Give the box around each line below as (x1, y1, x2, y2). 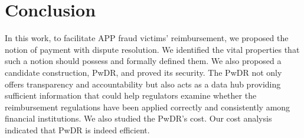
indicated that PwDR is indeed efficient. (5, 123, 150, 136)
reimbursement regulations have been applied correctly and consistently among (5, 100, 290, 113)
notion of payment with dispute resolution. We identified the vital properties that (5, 43, 300, 55)
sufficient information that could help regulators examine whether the (5, 89, 257, 102)
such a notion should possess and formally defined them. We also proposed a (5, 55, 282, 67)
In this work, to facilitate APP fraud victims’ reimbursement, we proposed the (5, 32, 289, 44)
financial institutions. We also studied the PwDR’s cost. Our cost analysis (5, 112, 272, 124)
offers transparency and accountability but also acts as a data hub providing (5, 78, 281, 90)
